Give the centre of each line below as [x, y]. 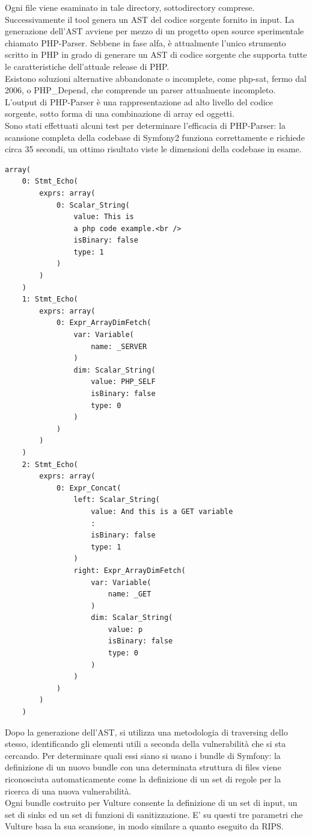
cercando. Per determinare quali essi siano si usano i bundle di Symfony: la [143, 755]
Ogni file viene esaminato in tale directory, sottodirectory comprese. [130, 7]
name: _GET [130, 594]
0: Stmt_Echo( [50, 181]
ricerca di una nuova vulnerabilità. [68, 791]
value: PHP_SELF [123, 382]
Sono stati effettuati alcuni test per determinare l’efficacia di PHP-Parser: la [145, 125]
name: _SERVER [119, 346]
